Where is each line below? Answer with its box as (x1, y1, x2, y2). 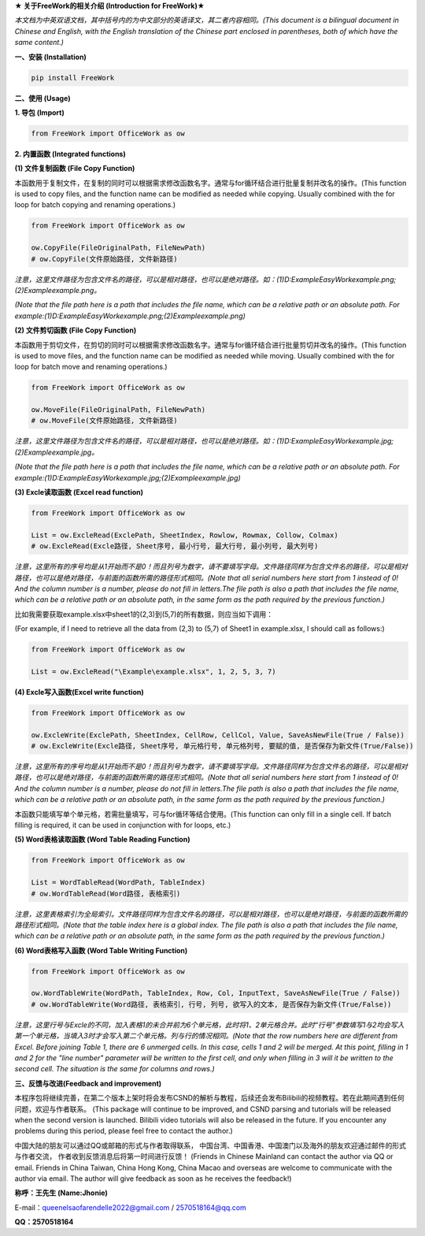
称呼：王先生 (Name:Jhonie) (14, 1188, 108, 1197)
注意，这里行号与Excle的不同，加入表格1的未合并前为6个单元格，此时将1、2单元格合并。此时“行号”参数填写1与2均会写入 (14, 1020, 405, 1030)
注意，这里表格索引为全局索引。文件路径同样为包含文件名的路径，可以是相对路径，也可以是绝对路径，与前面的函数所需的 (14, 909, 408, 919)
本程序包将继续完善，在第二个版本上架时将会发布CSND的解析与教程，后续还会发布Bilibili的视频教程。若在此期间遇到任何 (14, 1093, 405, 1103)
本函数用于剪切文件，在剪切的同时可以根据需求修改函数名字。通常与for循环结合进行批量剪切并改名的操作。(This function (14, 340, 407, 350)
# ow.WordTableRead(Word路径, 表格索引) (31, 889, 181, 898)
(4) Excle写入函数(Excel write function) (14, 687, 145, 696)
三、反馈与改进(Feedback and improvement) (14, 1078, 162, 1088)
